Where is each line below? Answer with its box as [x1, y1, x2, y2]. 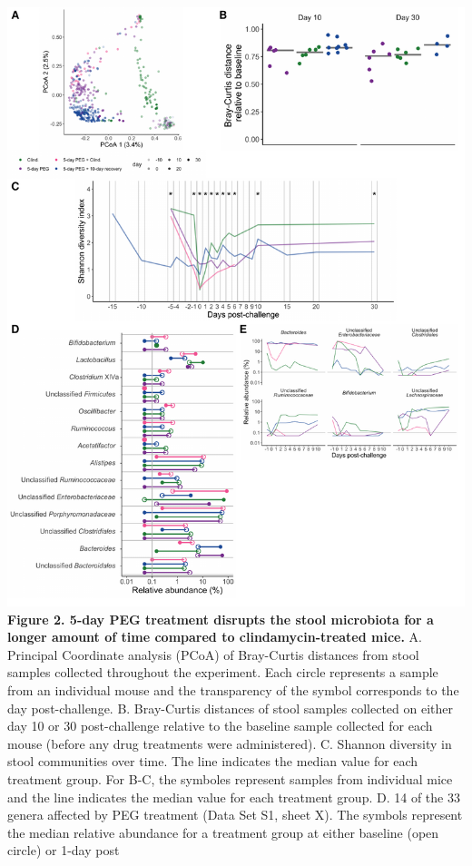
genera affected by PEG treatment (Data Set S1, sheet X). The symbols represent [7, 805, 463, 824]
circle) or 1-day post [7, 841, 120, 860]
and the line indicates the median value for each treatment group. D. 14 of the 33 [7, 787, 460, 806]
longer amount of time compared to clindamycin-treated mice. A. [7, 627, 422, 646]
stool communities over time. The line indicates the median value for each [7, 752, 418, 771]
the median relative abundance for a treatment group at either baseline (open [7, 822, 439, 841]
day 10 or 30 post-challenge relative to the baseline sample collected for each [7, 716, 433, 735]
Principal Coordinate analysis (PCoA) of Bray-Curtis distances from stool [7, 645, 419, 664]
